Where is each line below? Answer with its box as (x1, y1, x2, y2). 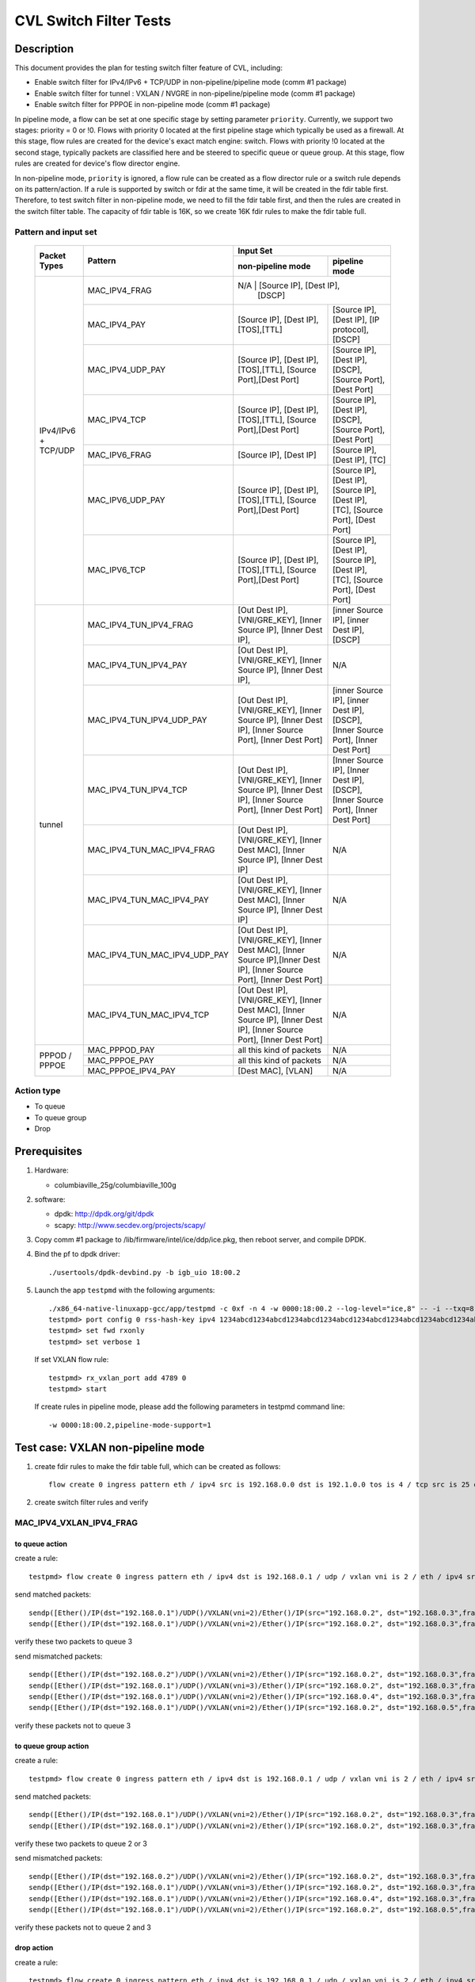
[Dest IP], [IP (332, 314, 380, 325)
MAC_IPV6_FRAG (87, 449, 152, 460)
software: (34, 1194, 66, 1204)
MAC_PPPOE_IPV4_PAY (87, 1065, 176, 1076)
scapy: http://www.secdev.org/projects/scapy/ (54, 1220, 206, 1230)
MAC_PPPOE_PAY (87, 1054, 154, 1066)
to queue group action (14, 1741, 89, 1751)
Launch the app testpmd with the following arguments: (34, 1285, 215, 1295)
